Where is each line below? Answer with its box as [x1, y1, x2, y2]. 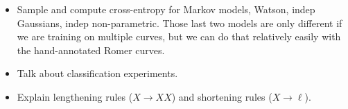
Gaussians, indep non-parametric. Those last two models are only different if [17, 15, 342, 30]
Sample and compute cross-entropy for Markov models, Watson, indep [17, 2, 315, 16]
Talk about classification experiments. [17, 66, 178, 81]
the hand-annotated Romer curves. [17, 42, 165, 57]
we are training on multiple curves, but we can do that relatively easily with [17, 29, 341, 44]
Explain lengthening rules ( [17, 89, 133, 103]
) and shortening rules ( [171, 89, 272, 103]
